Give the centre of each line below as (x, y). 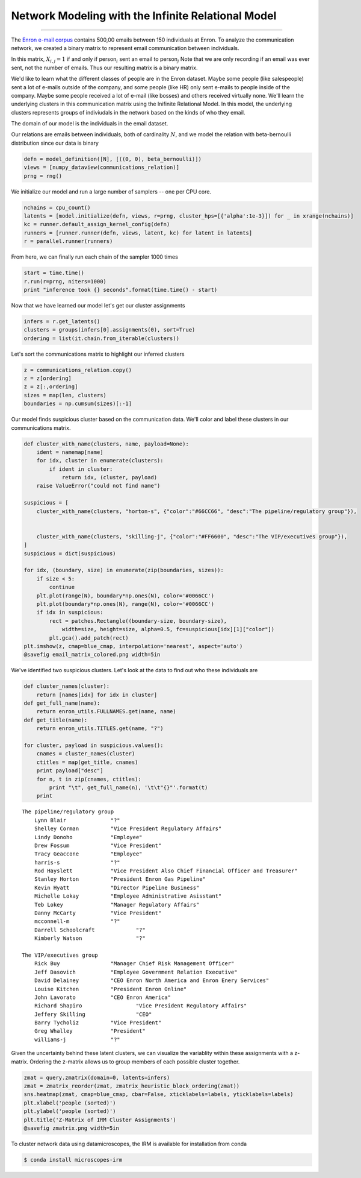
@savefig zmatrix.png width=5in (72, 1128)
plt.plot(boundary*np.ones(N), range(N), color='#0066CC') (125, 604)
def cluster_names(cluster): (67, 686)
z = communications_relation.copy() (78, 370)
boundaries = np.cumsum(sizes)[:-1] (78, 404)
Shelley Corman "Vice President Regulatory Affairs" (128, 829)
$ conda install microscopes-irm (73, 1160)
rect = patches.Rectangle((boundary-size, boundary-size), (138, 621)
